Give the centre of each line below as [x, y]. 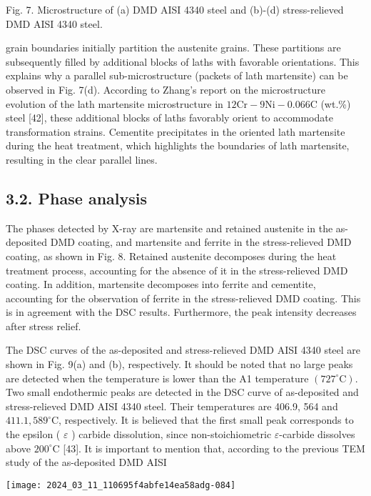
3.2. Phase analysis [77, 198]
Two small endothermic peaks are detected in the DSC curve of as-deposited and [182, 392]
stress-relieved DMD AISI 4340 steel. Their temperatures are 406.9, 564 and [172, 406]
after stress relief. [44, 326]
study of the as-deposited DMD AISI [86, 462]
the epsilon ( [33, 434]
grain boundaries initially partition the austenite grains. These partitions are [173, 48]
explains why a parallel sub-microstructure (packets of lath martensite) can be [177, 75]
